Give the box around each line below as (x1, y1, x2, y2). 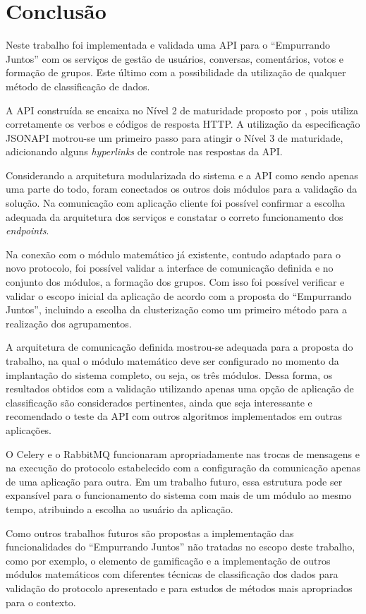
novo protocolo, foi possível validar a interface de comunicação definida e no (6, 260, 334, 275)
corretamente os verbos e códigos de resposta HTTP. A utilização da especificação (6, 116, 360, 131)
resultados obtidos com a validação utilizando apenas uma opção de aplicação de (6, 381, 354, 396)
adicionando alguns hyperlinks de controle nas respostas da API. (6, 144, 283, 159)
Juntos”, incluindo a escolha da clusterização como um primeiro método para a (6, 302, 347, 317)
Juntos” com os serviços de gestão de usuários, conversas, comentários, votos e (6, 51, 344, 66)
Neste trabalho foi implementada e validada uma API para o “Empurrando (6, 37, 330, 52)
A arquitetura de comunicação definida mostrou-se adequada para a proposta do (6, 339, 353, 354)
